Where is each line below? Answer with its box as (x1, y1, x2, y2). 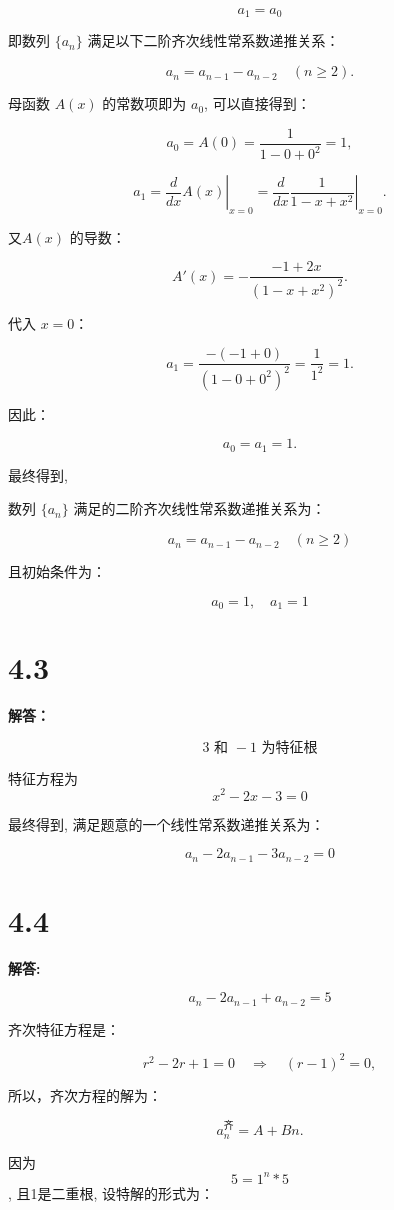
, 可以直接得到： (204, 93, 311, 114)
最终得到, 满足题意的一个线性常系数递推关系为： (8, 813, 325, 834)
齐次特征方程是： (8, 1018, 120, 1039)
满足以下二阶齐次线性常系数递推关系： (87, 30, 340, 51)
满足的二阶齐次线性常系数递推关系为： (73, 498, 326, 519)
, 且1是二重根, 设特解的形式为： (8, 1182, 215, 1203)
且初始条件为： (8, 561, 106, 582)
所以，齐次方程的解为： (8, 1084, 162, 1105)
